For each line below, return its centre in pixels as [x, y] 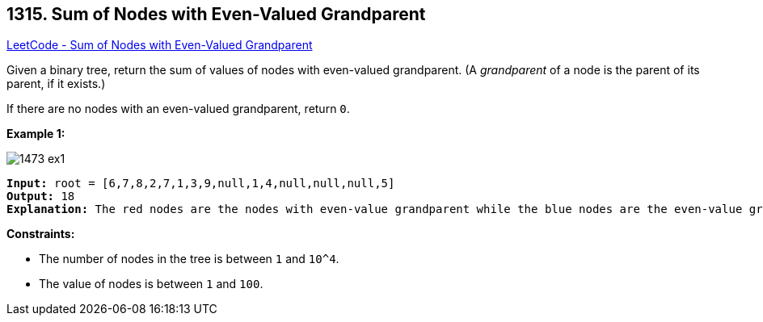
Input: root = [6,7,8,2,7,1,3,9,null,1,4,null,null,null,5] [201, 184]
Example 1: [36, 134]
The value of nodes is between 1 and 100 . [151, 284]
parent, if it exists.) [56, 84]
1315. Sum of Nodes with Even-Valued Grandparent [216, 14]
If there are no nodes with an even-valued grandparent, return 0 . [178, 109]
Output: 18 [41, 197]
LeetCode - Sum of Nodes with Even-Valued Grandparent [160, 45]
